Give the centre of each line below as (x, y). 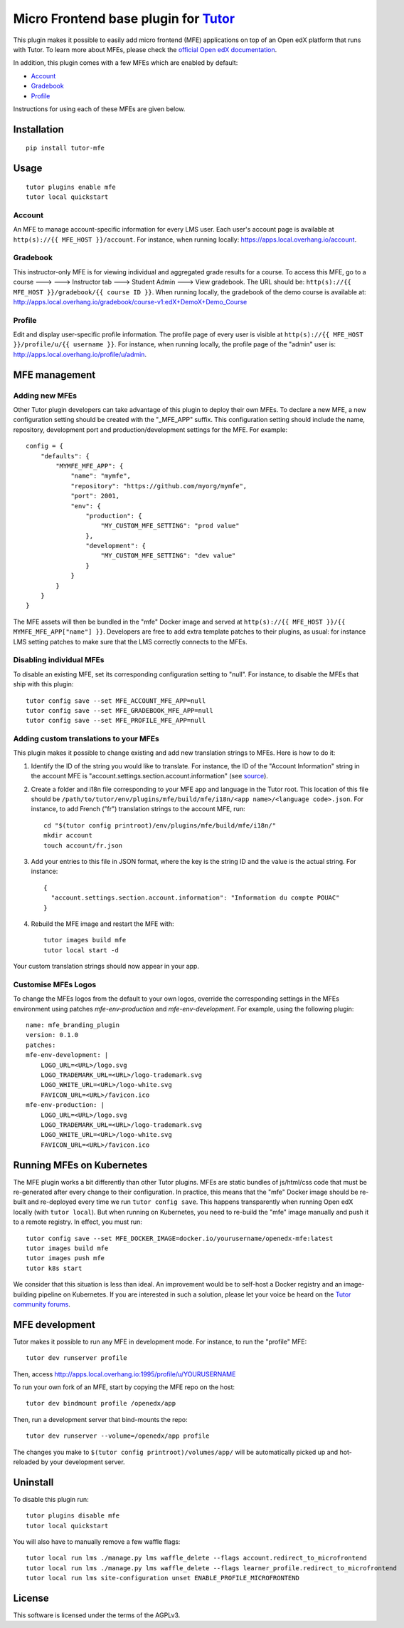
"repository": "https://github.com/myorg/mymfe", (159, 486)
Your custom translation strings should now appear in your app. (106, 967)
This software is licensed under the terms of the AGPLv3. (97, 1615)
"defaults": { (65, 456)
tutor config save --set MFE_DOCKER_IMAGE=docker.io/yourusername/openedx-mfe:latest (180, 1238)
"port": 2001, (95, 496)
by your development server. (83, 1462)
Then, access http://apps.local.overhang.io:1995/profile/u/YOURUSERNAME (124, 1374)
